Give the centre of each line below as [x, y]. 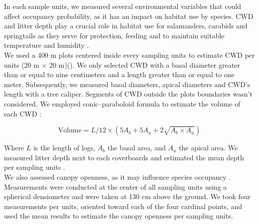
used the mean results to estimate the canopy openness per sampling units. [119, 216]
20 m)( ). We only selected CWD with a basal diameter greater [145, 64]
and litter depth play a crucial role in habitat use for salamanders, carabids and [126, 26]
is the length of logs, [64, 148]
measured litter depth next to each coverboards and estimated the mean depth [124, 157]
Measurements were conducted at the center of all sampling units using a [116, 186]
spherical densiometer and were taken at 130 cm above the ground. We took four [128, 196]
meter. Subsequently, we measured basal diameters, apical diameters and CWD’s [127, 84]
